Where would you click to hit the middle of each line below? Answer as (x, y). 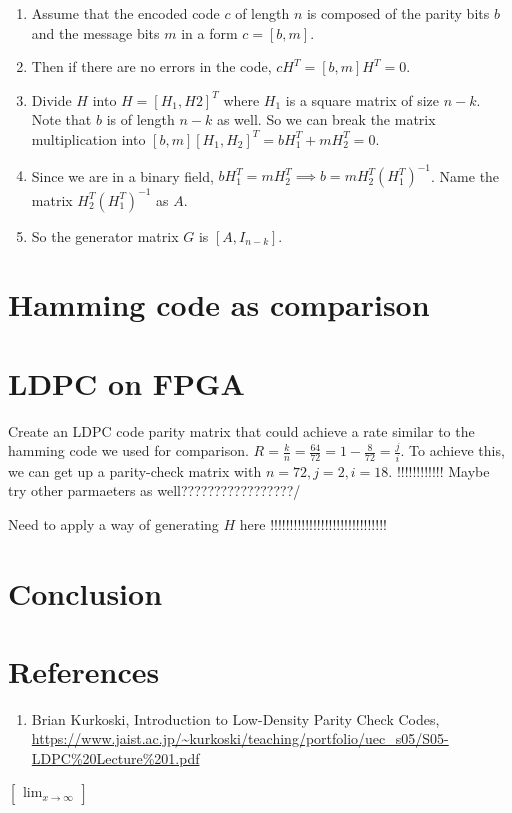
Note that (61, 119)
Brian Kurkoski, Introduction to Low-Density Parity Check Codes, (235, 718)
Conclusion (85, 592)
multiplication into (88, 138)
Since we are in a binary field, (122, 175)
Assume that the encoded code (125, 13)
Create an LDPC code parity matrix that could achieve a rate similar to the (241, 430)
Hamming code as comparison (219, 304)
